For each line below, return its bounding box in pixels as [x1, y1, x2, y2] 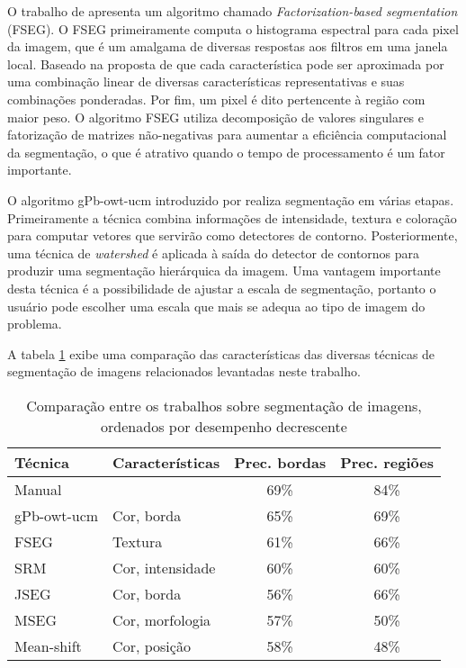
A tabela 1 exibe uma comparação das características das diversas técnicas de [7, 344, 435, 363]
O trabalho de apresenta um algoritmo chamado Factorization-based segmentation [7, 2, 458, 20]
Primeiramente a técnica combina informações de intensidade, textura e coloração [7, 208, 457, 227]
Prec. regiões [340, 451, 434, 473]
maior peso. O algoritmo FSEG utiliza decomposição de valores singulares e [7, 107, 425, 126]
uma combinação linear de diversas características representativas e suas [7, 72, 405, 91]
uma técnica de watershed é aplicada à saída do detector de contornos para [7, 243, 420, 262]
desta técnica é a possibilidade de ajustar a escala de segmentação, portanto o [7, 278, 436, 297]
